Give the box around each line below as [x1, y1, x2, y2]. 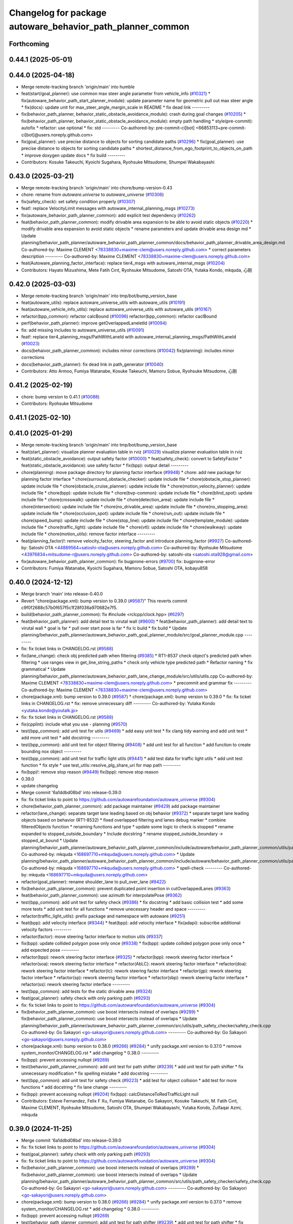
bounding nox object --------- [21, 749, 82, 754]
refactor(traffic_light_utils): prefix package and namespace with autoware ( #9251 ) [21, 913, 186, 919]
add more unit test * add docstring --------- [21, 735, 110, 741]
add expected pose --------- [21, 947, 79, 953]
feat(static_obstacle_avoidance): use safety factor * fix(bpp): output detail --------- [21, 463, 189, 469]
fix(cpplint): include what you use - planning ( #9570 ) [21, 721, 127, 727]
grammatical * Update [21, 666, 66, 672]
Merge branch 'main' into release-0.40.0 [21, 591, 103, 597]
